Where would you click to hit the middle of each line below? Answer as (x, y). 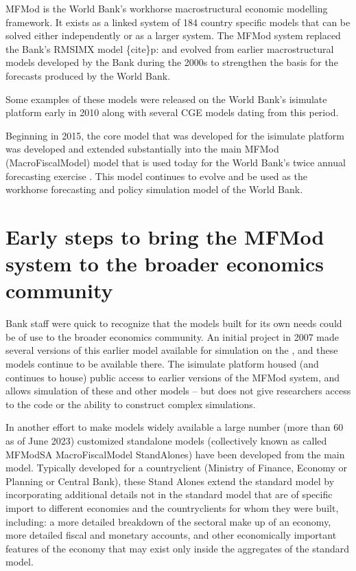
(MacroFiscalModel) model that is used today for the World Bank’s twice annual (176, 162)
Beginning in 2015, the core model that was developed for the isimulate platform (175, 135)
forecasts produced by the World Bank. (88, 75)
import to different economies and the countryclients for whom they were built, (172, 507)
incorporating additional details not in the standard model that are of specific (169, 494)
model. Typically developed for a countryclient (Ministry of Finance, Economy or (177, 468)
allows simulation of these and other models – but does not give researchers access (178, 391)
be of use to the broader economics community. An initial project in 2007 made (172, 336)
